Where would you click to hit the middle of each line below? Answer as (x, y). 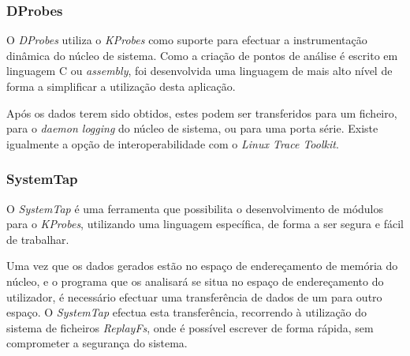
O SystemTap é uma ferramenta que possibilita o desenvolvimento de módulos (195, 208)
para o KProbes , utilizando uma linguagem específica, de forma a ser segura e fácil (205, 224)
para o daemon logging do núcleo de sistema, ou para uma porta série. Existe (192, 128)
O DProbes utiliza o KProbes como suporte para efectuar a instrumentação (187, 40)
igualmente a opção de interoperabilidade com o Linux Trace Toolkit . (173, 143)
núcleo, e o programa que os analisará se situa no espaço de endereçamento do (195, 281)
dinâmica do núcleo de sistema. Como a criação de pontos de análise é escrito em (202, 55)
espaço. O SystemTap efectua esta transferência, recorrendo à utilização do (187, 312)
